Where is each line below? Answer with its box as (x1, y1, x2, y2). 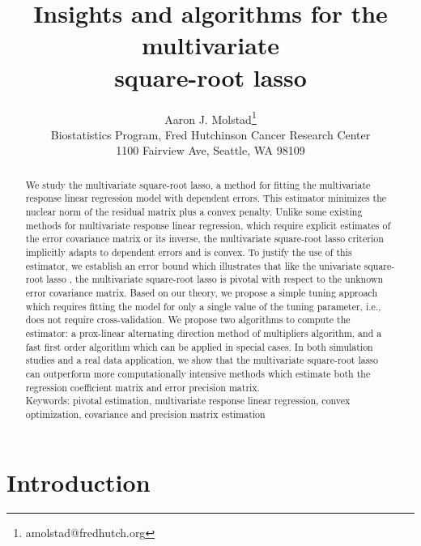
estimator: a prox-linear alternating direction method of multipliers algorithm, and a (25, 326, 382, 339)
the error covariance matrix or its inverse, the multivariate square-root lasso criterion (25, 232, 384, 245)
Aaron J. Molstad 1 (164, 108, 257, 127)
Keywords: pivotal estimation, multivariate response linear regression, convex (25, 394, 351, 407)
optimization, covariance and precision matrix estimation (25, 407, 266, 420)
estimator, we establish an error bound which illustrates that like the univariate (25, 258, 361, 272)
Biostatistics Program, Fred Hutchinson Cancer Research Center (50, 126, 371, 143)
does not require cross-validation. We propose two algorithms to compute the (25, 313, 351, 326)
